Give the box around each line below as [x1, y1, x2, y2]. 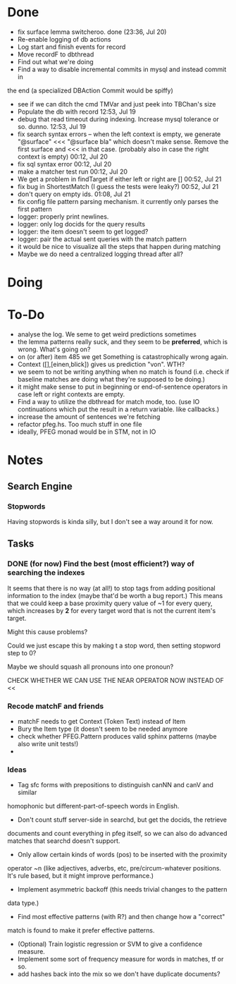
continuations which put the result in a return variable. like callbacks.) [17, 405, 220, 413]
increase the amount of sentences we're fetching [17, 413, 161, 421]
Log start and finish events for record [17, 42, 126, 51]
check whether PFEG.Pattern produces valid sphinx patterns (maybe [17, 731, 217, 741]
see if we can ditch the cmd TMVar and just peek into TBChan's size [17, 99, 216, 108]
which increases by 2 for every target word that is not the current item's [7, 606, 216, 614]
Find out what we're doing [17, 57, 94, 66]
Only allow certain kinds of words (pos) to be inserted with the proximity [17, 851, 228, 859]
